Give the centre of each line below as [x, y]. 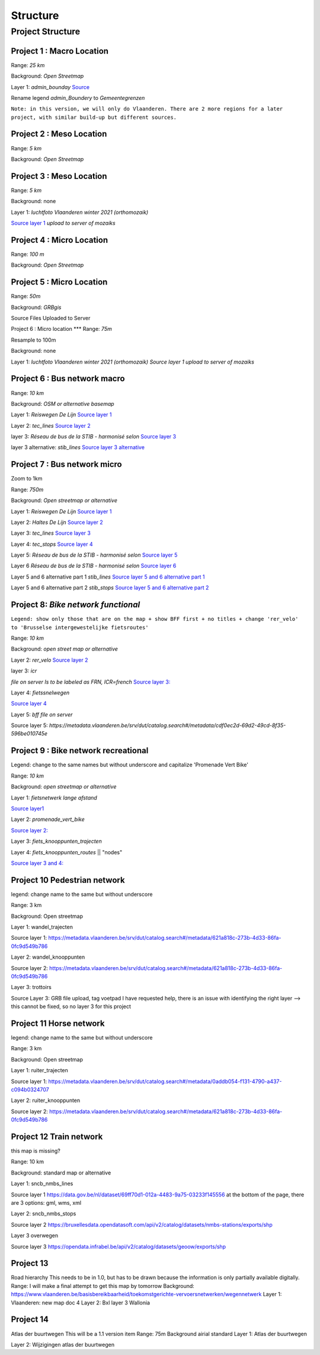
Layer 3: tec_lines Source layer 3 [51, 533]
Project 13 [30, 1263]
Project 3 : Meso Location [59, 176]
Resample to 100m [33, 340]
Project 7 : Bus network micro [66, 464]
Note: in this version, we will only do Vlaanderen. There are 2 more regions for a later [147, 109]
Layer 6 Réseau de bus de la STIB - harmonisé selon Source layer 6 [94, 566]
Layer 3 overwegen [35, 1236]
